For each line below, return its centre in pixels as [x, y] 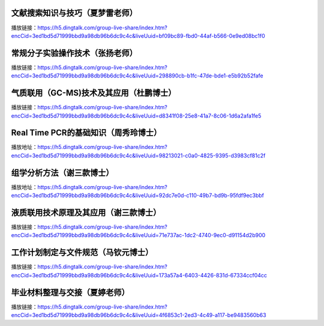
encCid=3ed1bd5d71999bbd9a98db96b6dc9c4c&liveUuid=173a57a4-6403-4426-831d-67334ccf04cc [139, 275]
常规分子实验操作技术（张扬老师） [74, 53]
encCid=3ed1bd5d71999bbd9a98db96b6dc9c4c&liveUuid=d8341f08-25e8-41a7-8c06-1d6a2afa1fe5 [136, 116]
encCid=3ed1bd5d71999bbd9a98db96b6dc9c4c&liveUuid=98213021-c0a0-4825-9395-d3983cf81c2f [138, 155]
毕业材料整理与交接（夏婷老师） [70, 292]
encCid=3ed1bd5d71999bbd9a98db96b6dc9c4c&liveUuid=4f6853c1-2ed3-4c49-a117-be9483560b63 [139, 315]
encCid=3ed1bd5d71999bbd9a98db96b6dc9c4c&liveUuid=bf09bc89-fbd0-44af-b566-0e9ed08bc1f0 [138, 35]
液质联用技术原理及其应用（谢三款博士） [86, 212]
